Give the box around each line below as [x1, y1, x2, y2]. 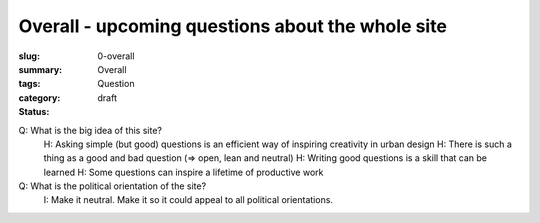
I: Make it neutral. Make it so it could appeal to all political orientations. [43, 194, 334, 206]
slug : [18, 50, 40, 62]
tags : [18, 78, 41, 90]
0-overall [97, 50, 135, 62]
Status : [18, 106, 50, 118]
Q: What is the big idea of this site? [18, 124, 162, 136]
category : [18, 91, 61, 104]
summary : [18, 63, 63, 75]
